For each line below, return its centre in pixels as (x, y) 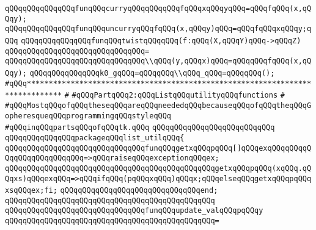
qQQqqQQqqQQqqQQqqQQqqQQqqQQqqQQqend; (139, 191)
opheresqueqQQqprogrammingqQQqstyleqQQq (88, 116)
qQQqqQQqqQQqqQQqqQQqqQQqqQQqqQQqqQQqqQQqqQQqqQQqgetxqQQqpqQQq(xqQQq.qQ (158, 168)
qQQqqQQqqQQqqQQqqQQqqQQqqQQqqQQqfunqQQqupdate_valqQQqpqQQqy (134, 211)
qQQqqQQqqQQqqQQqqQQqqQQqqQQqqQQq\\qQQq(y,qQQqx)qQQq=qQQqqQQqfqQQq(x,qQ (158, 61)
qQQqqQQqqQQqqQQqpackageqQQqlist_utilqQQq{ (95, 138)
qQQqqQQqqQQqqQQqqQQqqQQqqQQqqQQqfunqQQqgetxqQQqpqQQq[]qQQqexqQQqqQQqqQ (158, 148)
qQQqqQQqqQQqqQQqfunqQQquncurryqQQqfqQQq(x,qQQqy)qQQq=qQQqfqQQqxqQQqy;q (158, 29)
